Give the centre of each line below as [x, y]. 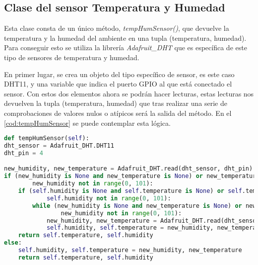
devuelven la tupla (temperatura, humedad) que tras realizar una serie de [116, 103]
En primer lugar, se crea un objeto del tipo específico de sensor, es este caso [119, 74]
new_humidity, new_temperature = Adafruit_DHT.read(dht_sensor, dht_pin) [129, 169]
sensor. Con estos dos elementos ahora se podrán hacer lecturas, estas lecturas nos [129, 93]
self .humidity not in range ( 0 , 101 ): [109, 198]
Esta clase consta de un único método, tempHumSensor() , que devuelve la [117, 28]
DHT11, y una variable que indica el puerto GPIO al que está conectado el [118, 84]
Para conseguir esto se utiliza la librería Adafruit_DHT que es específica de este [126, 47]
